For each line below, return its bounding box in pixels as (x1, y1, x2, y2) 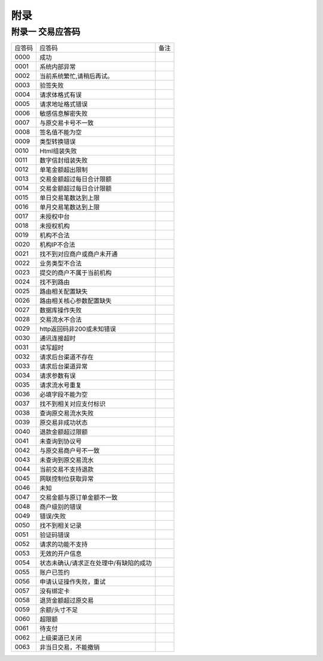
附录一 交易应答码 (11, 26, 81, 37)
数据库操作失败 (39, 306, 82, 315)
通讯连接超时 (39, 334, 76, 343)
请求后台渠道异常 (39, 363, 88, 371)
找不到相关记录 (39, 521, 82, 530)
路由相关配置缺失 (39, 288, 88, 296)
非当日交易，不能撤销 (39, 643, 100, 651)
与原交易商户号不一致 (39, 446, 100, 455)
